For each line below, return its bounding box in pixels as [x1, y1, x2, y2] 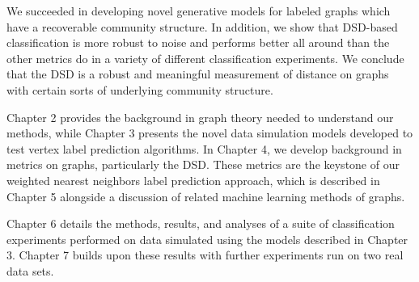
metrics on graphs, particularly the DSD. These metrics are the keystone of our [6, 156, 400, 173]
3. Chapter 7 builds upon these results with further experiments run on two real [6, 246, 404, 263]
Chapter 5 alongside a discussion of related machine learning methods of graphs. [6, 187, 405, 204]
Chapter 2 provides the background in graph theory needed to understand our [6, 108, 394, 125]
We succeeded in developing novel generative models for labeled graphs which [6, 2, 391, 19]
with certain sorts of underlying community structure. [6, 81, 273, 98]
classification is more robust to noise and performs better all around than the [6, 34, 390, 51]
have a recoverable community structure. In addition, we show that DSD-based [6, 18, 398, 35]
